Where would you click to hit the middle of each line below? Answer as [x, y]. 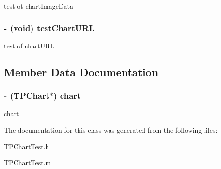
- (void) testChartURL [49, 27]
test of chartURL [29, 45]
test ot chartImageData [39, 6]
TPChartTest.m [28, 162]
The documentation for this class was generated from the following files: [111, 130]
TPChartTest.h [27, 146]
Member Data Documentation [81, 71]
